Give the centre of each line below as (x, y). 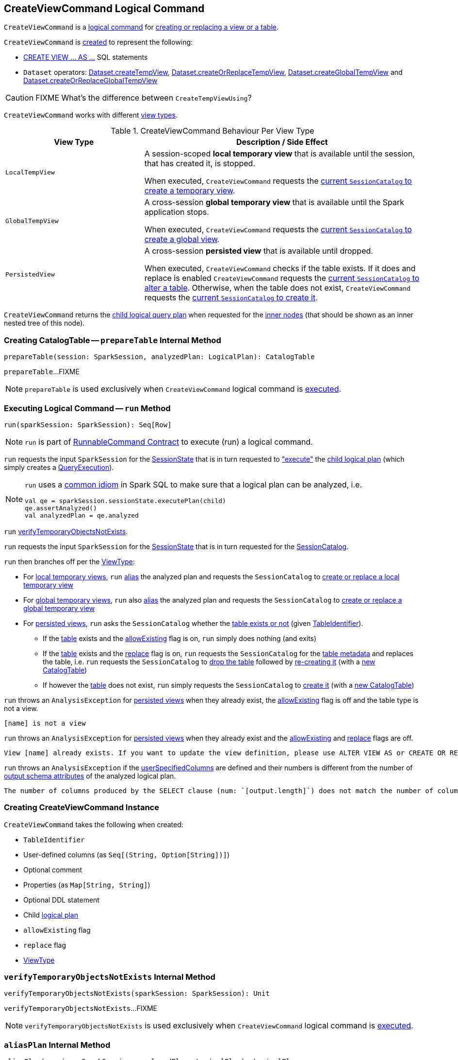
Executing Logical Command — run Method (87, 408)
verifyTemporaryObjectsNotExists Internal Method (110, 977)
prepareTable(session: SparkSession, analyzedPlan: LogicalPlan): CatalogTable (159, 357)
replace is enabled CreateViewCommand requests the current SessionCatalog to (282, 278)
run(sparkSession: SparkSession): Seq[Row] (88, 425)
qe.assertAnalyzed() (61, 508)
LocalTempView (30, 172)
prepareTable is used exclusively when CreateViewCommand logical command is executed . (183, 389)
